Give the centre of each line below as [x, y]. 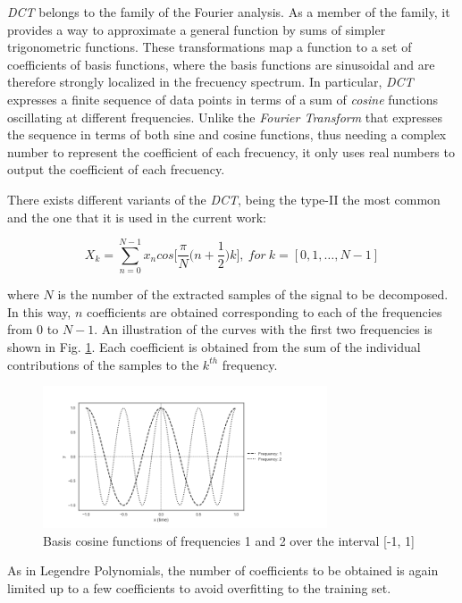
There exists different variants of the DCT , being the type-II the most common [224, 199]
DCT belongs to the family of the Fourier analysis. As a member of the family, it [229, 12]
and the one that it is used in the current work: [137, 217]
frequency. [250, 364]
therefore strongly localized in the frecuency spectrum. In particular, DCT [210, 82]
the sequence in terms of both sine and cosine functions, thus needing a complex [227, 134]
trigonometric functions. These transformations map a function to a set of [210, 47]
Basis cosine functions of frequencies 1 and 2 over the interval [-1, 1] [229, 540]
